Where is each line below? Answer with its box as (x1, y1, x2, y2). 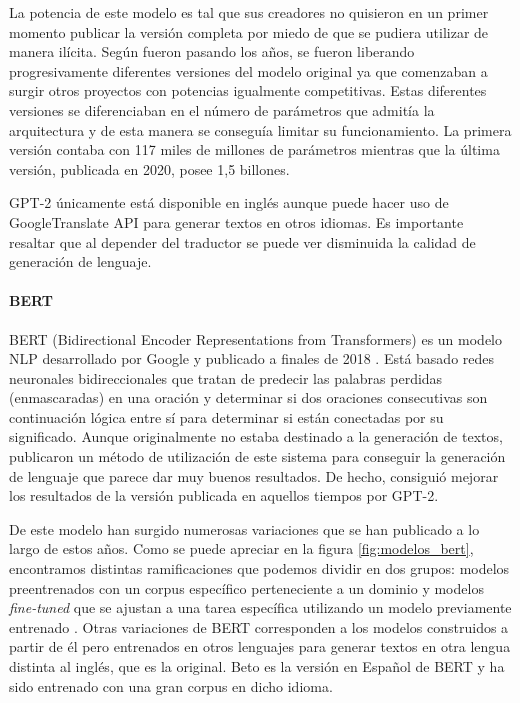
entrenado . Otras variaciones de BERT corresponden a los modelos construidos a (9, 616, 509, 637)
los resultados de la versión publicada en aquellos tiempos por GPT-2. (9, 485, 439, 506)
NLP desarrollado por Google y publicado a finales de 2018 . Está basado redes (9, 348, 495, 369)
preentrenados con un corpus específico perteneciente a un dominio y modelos (9, 577, 484, 598)
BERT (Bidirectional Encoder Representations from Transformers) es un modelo (9, 328, 502, 349)
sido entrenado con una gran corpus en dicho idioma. (9, 675, 333, 696)
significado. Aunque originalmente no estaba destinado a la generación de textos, (9, 426, 503, 447)
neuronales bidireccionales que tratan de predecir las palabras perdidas (9, 367, 443, 388)
